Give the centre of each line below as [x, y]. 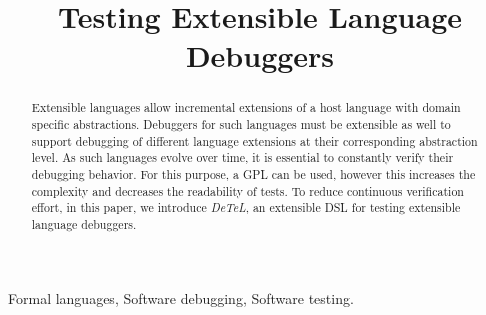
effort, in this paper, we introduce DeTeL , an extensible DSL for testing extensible [246, 207]
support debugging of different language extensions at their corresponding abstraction [254, 140]
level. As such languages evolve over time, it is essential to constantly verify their [242, 157]
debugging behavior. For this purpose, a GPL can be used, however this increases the [253, 173]
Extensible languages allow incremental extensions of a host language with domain [246, 107]
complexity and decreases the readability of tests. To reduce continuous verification [247, 190]
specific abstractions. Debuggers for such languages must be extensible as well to [241, 124]
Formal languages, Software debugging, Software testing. [181, 297]
